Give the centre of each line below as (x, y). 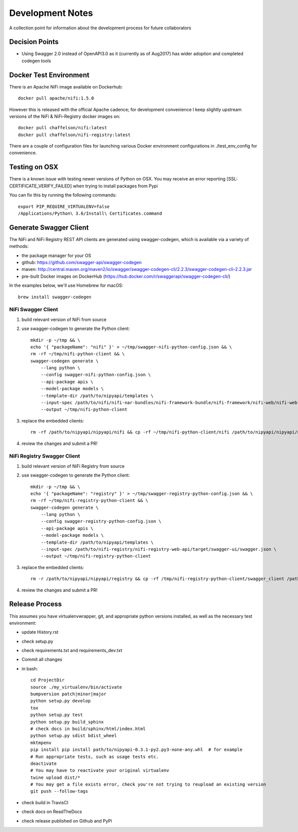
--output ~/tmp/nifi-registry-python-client (96, 556)
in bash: (30, 668)
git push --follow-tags (59, 791)
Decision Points (34, 42)
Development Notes (51, 13)
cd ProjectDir (47, 680)
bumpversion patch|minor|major (69, 694)
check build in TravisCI (45, 802)
